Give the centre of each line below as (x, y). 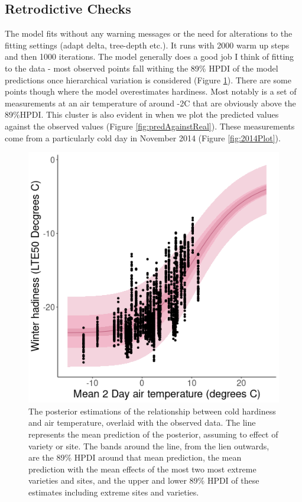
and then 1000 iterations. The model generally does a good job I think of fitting (150, 56)
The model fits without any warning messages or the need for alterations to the (149, 33)
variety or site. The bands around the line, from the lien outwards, (149, 446)
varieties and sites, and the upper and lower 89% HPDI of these (144, 480)
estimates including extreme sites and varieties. (114, 492)
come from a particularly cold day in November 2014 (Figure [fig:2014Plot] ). (143, 137)
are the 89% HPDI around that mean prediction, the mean (135, 457)
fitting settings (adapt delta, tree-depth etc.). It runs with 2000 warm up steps (147, 45)
